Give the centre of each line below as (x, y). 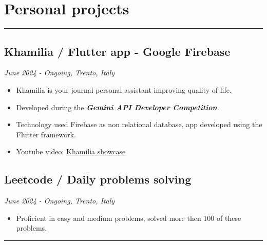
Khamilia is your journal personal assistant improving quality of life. (124, 89)
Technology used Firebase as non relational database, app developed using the (139, 124)
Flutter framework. (46, 134)
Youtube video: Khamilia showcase (71, 151)
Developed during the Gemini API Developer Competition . (118, 107)
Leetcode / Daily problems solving (98, 179)
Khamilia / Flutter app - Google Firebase (117, 51)
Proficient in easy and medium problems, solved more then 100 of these (129, 218)
